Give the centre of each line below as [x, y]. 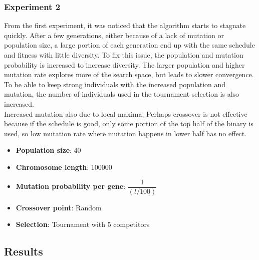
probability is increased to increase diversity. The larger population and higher [124, 64]
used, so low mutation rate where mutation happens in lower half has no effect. [125, 133]
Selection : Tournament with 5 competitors [83, 224]
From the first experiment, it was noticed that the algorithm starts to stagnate [125, 25]
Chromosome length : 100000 [64, 167]
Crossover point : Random [59, 207]
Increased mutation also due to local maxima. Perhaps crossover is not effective [126, 113]
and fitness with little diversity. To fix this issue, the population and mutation [124, 55]
